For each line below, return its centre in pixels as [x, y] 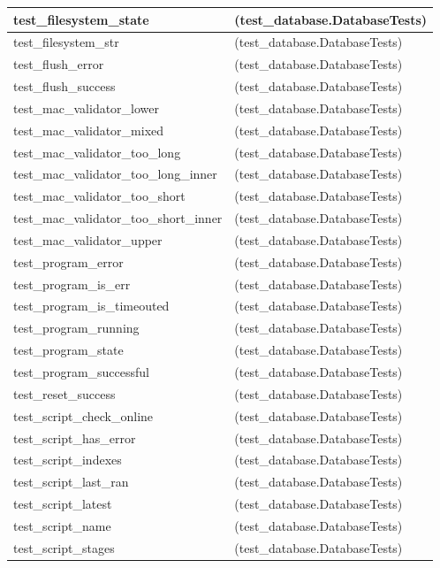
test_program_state [68, 350]
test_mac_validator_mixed [89, 130]
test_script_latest [63, 504]
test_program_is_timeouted [91, 306]
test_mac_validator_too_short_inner [118, 218]
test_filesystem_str [66, 42]
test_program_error [68, 261]
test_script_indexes [68, 460]
